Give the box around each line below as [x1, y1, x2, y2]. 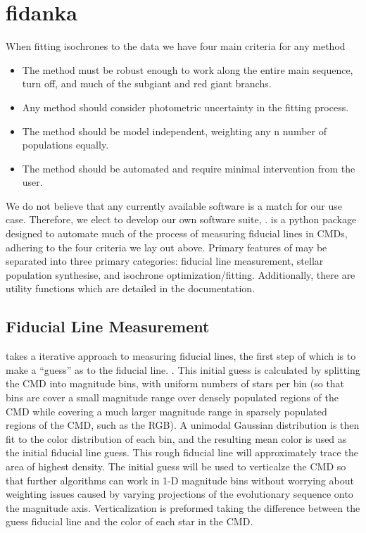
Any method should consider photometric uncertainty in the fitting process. [22, 99, 349, 114]
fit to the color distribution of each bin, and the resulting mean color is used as [6, 431, 347, 446]
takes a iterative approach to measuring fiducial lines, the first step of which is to [6, 349, 356, 363]
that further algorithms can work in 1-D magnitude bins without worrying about [6, 472, 354, 487]
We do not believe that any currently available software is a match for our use [6, 198, 342, 213]
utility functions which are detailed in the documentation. [6, 281, 255, 296]
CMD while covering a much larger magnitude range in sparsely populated [6, 403, 327, 418]
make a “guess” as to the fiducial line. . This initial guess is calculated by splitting [6, 362, 360, 377]
